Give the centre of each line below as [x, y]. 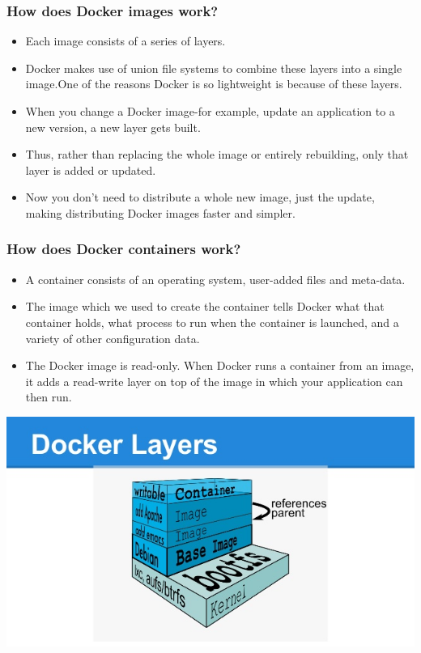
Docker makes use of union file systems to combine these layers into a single [214, 68]
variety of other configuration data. [113, 338]
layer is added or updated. [91, 170]
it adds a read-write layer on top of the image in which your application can [214, 381]
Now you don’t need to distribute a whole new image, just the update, [200, 197]
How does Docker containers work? [124, 249]
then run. [49, 397]
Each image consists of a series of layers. [125, 41]
